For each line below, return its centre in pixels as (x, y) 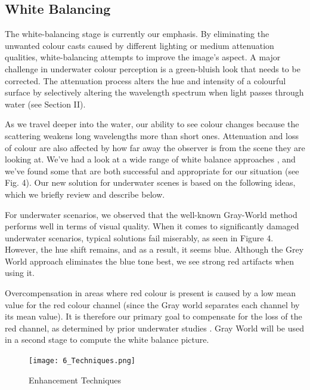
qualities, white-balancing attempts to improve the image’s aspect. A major (143, 57)
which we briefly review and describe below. (85, 194)
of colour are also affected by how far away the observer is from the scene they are (155, 147)
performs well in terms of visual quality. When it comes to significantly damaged (152, 226)
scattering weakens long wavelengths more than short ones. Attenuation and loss (152, 135)
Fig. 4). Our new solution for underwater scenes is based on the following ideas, (150, 182)
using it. (20, 273)
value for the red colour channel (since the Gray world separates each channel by (152, 304)
